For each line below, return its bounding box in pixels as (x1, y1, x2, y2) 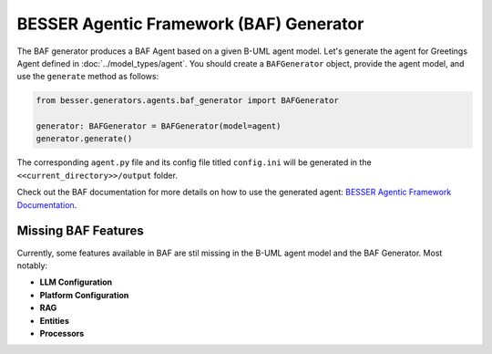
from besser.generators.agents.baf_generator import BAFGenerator (36, 96, 339, 106)
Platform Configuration (39, 289, 129, 300)
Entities (39, 315, 70, 326)
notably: (16, 260, 48, 271)
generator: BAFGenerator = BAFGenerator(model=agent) (36, 121, 282, 131)
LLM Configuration (39, 276, 113, 287)
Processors (39, 328, 85, 338)
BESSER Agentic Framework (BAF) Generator (16, 14, 364, 34)
